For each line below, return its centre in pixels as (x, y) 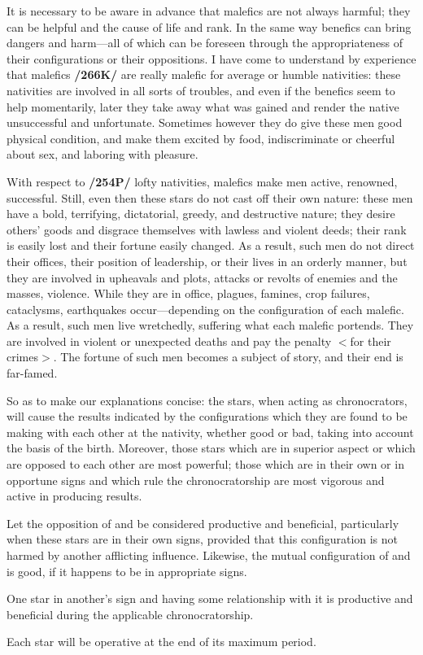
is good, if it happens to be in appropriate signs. (127, 571)
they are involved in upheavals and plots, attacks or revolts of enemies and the (202, 277)
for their (371, 341)
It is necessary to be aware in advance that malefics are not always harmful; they (209, 11)
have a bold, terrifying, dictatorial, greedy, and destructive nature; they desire (201, 214)
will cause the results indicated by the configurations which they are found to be (207, 416)
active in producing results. (74, 496)
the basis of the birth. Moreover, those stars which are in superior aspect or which (211, 448)
